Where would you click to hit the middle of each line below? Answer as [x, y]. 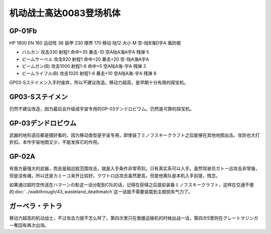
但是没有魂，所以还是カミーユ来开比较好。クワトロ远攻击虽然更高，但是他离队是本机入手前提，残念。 [115, 175]
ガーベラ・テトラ [36, 206]
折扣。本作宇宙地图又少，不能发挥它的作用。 [55, 142]
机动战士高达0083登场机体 [65, 13]
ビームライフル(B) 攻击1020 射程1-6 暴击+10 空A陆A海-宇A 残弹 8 [89, 73]
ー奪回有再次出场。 [29, 225]
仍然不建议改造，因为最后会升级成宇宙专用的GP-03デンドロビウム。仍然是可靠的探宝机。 [102, 108]
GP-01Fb [23, 31]
